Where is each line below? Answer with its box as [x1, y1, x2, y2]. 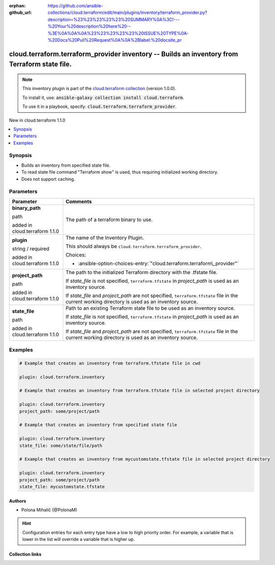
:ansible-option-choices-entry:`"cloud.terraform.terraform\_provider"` [77, 260, 239, 267]
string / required [12, 245, 50, 252]
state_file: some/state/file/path [19, 442, 102, 448]
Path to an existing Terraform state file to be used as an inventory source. [65, 304, 235, 311]
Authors [9, 498, 26, 504]
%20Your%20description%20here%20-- [48, 24, 131, 29]
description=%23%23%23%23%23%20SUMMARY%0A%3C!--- [48, 16, 180, 22]
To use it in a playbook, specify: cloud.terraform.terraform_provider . [22, 103, 177, 110]
